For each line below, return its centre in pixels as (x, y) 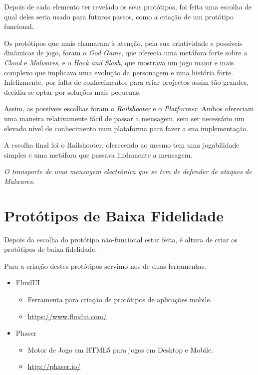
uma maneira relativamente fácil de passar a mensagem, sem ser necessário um (124, 118)
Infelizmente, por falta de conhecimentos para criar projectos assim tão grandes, (126, 82)
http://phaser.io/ (54, 366)
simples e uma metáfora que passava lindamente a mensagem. (98, 154)
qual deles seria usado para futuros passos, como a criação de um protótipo (119, 16)
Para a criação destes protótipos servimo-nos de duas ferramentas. (105, 266)
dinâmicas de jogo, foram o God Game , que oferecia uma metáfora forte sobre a (126, 53)
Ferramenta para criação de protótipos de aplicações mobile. (120, 299)
